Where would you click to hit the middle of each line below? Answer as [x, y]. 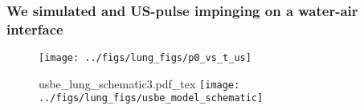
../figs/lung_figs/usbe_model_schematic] [151, 98]
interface [35, 29]
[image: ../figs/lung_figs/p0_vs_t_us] [145, 58]
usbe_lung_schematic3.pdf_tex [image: [139, 83]
